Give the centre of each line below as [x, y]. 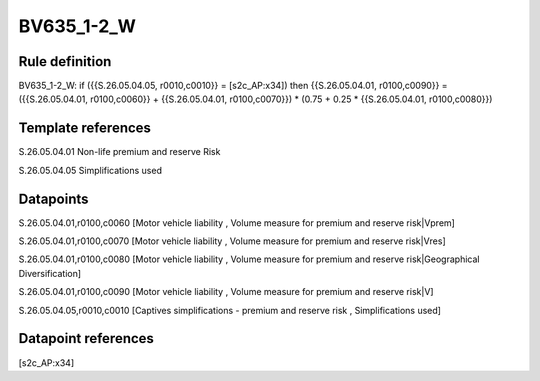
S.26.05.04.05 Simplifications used [90, 170]
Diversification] [50, 273]
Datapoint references [86, 338]
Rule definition [65, 61]
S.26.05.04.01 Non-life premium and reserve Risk [119, 152]
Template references [85, 128]
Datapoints [53, 198]
